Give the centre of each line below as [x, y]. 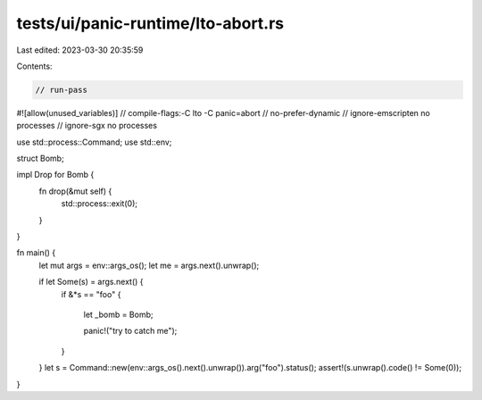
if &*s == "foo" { [91, 294]
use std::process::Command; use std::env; [94, 142]
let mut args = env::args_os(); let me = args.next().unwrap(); [149, 265]
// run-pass [62, 90]
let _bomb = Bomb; [118, 314]
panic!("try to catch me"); [130, 331]
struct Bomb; [40, 158]
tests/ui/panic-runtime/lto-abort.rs [150, 23]
